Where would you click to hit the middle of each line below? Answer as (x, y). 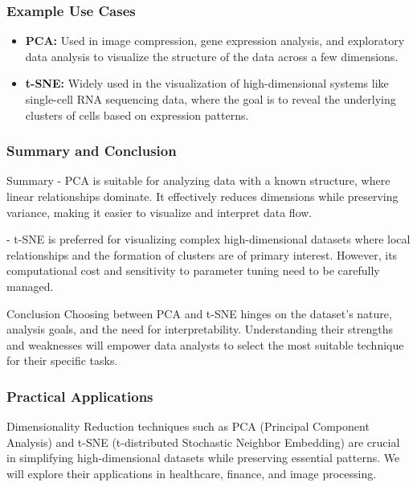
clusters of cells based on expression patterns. (137, 115)
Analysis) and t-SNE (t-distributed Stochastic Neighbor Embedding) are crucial (203, 442)
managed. (30, 286)
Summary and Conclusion (92, 151)
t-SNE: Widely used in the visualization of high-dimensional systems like (207, 83)
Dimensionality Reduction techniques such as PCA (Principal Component (188, 426)
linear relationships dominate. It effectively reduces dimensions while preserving (202, 196)
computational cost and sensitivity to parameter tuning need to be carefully (193, 270)
